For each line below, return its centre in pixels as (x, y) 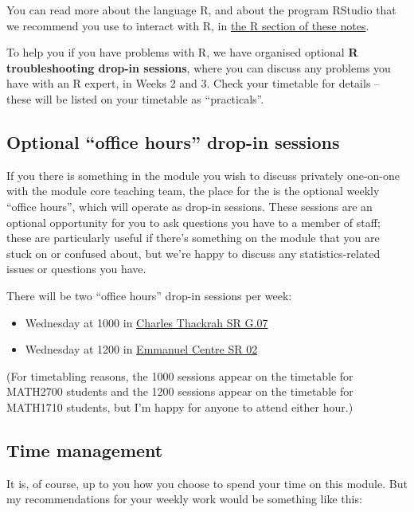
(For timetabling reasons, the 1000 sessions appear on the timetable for (180, 375)
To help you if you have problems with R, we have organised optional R (182, 52)
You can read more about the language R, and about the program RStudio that (201, 10)
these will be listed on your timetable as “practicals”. (135, 98)
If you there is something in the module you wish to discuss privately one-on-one (203, 175)
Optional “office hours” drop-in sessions (173, 141)
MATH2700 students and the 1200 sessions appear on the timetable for (180, 391)
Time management (85, 449)
